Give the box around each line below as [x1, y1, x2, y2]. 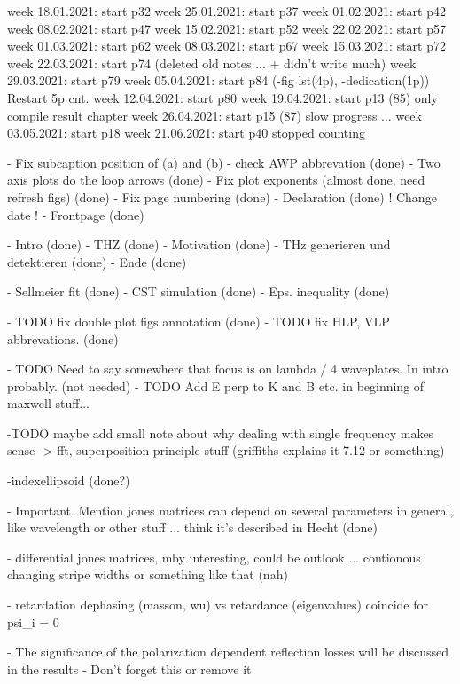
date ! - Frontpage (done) [7, 205, 144, 224]
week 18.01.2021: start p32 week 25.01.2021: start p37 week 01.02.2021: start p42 [7, 2, 446, 20]
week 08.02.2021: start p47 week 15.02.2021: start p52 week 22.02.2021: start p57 [7, 19, 446, 37]
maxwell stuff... [7, 394, 90, 413]
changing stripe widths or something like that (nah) [7, 565, 288, 584]
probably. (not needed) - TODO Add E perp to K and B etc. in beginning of [7, 376, 425, 395]
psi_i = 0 [7, 612, 59, 631]
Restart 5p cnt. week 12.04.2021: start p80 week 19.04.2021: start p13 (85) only [7, 88, 438, 106]
